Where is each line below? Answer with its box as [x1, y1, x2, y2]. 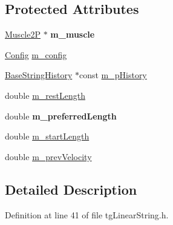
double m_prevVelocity [5, 150, 92, 163]
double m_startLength [5, 130, 90, 143]
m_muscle [50, 28, 95, 41]
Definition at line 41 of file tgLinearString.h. [5, 208, 169, 221]
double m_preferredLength [5, 109, 117, 122]
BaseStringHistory [5, 69, 73, 81]
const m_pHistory [79, 69, 147, 81]
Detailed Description [5, 180, 137, 198]
